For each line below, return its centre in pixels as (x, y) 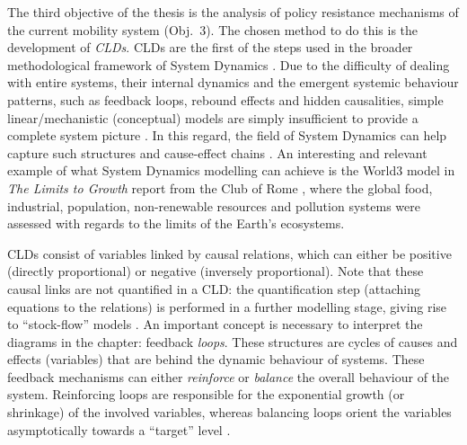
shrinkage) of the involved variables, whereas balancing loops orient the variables (229, 412)
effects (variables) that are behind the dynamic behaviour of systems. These (216, 359)
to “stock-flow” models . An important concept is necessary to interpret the (215, 324)
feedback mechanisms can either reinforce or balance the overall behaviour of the (229, 376)
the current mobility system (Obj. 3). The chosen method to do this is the (213, 29)
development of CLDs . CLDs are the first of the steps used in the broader (210, 47)
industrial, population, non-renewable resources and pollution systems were (214, 205)
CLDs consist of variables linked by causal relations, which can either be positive (229, 253)
